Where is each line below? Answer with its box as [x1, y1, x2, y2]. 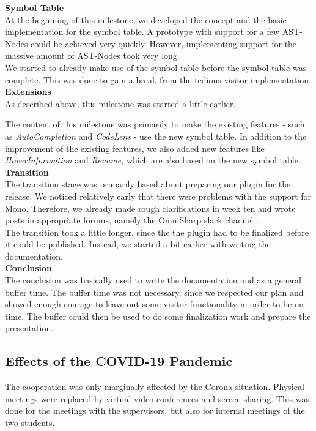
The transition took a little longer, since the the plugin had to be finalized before [5, 225, 309, 238]
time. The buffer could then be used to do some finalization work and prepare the [5, 309, 311, 322]
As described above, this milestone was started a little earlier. [5, 97, 236, 110]
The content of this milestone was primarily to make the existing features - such [5, 118, 305, 130]
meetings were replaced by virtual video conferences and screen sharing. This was [5, 392, 310, 405]
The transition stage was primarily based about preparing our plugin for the [5, 178, 291, 190]
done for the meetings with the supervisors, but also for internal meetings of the [5, 404, 305, 417]
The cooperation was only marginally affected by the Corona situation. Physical [5, 380, 304, 393]
